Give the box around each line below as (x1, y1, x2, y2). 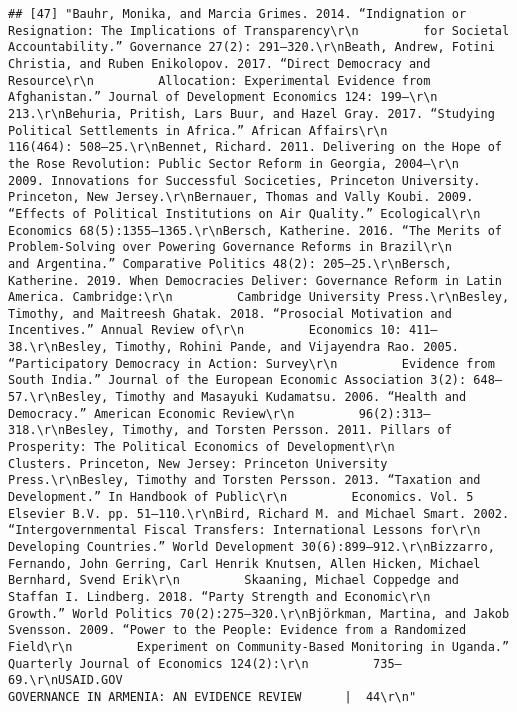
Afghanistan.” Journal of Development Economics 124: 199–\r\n (8, 90, 438, 105)
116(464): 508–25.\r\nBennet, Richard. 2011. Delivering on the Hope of (8, 140, 502, 155)
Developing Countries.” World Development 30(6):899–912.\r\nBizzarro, (8, 540, 495, 554)
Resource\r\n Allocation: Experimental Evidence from (8, 73, 431, 88)
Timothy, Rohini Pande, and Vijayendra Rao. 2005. (115, 340, 460, 355)
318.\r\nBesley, (8, 423, 116, 438)
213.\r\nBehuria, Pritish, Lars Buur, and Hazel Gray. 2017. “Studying (8, 106, 495, 121)
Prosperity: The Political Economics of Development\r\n (8, 440, 395, 455)
